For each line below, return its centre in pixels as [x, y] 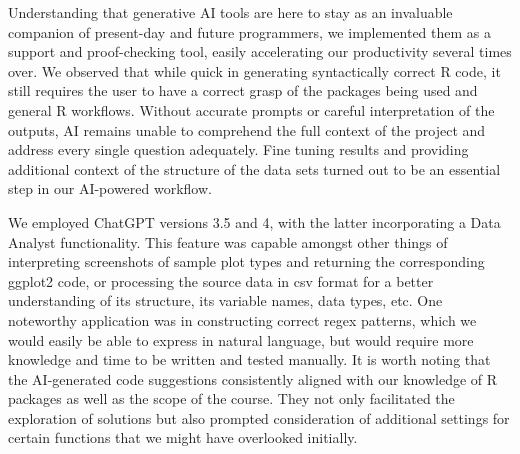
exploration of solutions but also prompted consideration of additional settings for [259, 417]
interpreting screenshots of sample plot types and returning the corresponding [246, 261]
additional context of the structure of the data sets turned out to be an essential [254, 168]
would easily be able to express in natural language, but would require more [241, 339]
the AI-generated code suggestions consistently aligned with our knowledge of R [253, 378]
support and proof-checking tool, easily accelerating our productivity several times [260, 51]
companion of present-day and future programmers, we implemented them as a [250, 31]
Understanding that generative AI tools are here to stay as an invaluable [230, 12]
